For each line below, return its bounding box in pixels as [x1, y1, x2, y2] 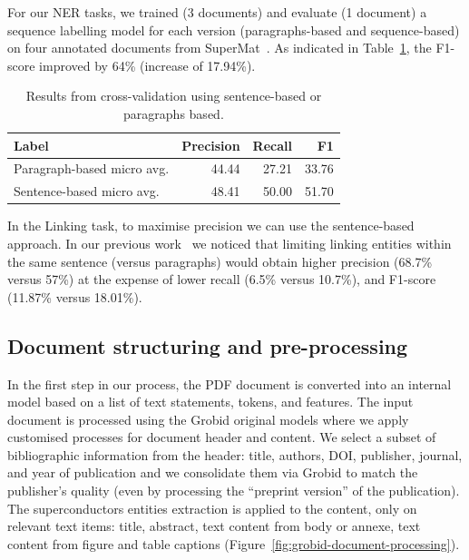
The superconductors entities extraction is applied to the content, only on [7, 498, 417, 517]
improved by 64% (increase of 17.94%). [39, 55, 256, 74]
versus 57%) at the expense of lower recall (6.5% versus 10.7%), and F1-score [7, 270, 436, 289]
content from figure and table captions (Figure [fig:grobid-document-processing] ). [7, 534, 460, 553]
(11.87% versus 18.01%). [7, 287, 142, 306]
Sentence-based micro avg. [14, 182, 160, 201]
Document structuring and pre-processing [7, 331, 408, 359]
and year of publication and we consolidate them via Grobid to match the [7, 463, 418, 482]
